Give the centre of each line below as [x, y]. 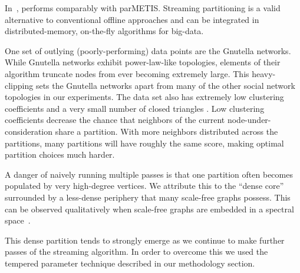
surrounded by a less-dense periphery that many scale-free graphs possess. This [148, 197]
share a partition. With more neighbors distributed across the [167, 131]
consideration [29, 131]
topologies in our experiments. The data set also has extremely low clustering [144, 97]
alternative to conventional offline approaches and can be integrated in [132, 19]
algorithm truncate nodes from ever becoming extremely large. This [127, 73]
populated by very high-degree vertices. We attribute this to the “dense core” [144, 186]
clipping [19, 85]
